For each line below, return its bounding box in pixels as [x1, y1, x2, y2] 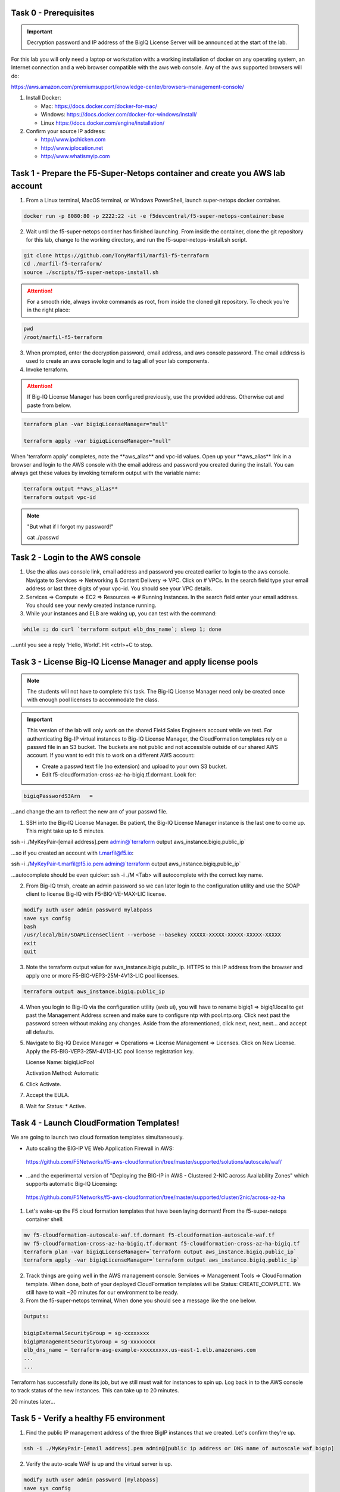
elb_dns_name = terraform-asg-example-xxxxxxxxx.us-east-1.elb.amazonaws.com [23, 1346, 256, 1353]
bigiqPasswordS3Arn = [23, 793, 93, 800]
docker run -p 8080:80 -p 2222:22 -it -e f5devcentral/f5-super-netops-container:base [23, 212, 285, 219]
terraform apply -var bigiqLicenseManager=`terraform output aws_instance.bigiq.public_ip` [23, 1257, 300, 1263]
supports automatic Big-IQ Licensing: [26, 1180, 117, 1187]
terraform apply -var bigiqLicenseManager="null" [23, 437, 171, 444]
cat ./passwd [27, 534, 59, 541]
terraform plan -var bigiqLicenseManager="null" [23, 421, 169, 427]
